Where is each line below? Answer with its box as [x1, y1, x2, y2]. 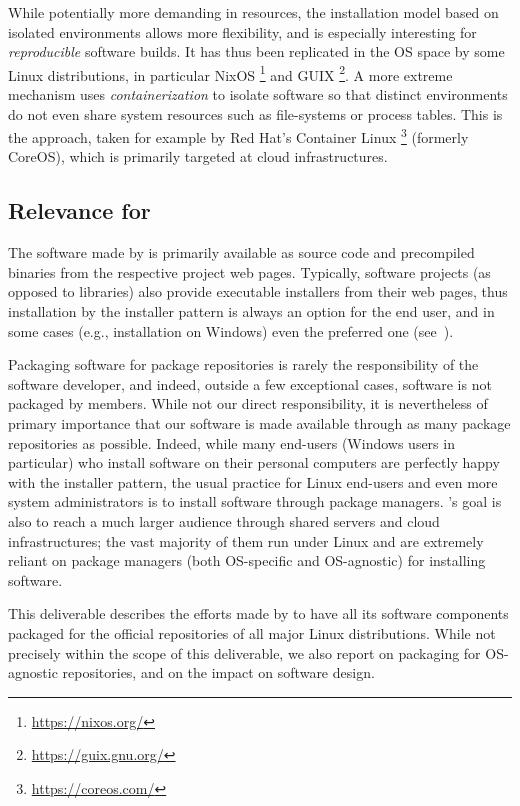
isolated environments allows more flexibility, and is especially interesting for [8, 21, 477, 42]
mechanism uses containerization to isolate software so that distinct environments [8, 84, 508, 105]
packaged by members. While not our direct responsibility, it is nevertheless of [8, 393, 488, 414]
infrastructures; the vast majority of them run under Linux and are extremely [8, 530, 484, 551]
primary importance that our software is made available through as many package [8, 413, 511, 434]
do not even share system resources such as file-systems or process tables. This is [8, 103, 503, 124]
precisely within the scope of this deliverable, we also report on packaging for [8, 642, 481, 663]
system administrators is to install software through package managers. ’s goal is [8, 491, 502, 512]
